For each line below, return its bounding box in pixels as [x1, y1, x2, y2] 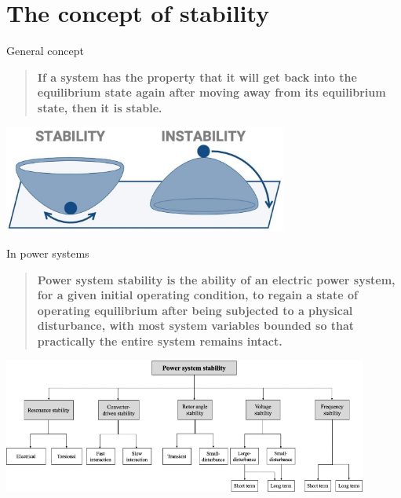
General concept [6, 42, 84, 59]
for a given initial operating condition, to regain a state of [37, 287, 358, 303]
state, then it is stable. [37, 99, 162, 115]
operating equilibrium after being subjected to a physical [37, 302, 353, 318]
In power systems [6, 245, 89, 262]
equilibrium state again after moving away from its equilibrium [37, 84, 386, 101]
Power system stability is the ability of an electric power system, [37, 271, 396, 287]
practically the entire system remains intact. [37, 333, 283, 350]
